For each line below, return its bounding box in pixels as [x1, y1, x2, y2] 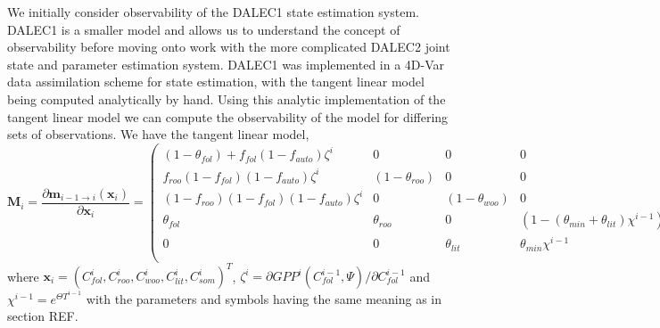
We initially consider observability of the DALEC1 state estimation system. [7, 3, 419, 20]
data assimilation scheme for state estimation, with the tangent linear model [7, 72, 425, 91]
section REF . [7, 307, 78, 325]
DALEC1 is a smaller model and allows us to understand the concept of [7, 20, 400, 38]
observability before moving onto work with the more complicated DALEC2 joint [7, 37, 450, 56]
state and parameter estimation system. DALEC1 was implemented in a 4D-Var [7, 54, 445, 73]
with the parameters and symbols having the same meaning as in [86, 289, 442, 307]
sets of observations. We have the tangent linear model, [7, 125, 309, 143]
